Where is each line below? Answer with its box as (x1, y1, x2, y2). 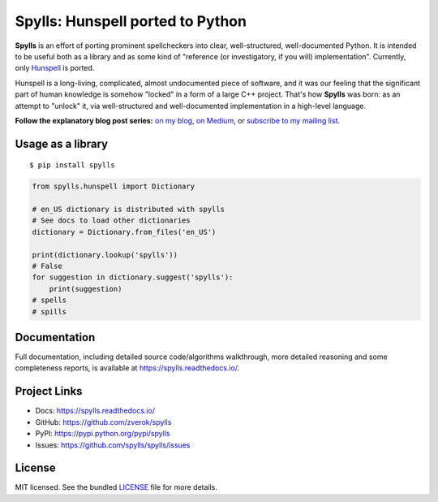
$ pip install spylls (29, 161, 115, 170)
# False (32, 262, 62, 271)
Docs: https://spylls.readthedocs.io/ (35, 406, 156, 416)
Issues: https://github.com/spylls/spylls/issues (35, 439, 191, 450)
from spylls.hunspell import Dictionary (32, 182, 195, 191)
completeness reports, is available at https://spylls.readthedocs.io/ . (15, 363, 240, 373)
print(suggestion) (49, 284, 122, 293)
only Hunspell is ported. (15, 63, 95, 73)
